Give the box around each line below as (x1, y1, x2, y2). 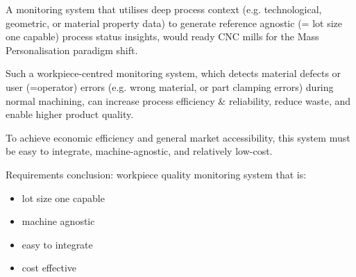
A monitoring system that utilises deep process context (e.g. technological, (6, 2, 322, 16)
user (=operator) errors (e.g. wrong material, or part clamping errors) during (6, 79, 334, 94)
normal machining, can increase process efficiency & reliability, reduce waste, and (6, 93, 351, 108)
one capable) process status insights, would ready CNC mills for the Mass (6, 29, 319, 44)
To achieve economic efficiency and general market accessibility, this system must (6, 130, 350, 144)
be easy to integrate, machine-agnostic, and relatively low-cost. (6, 144, 273, 158)
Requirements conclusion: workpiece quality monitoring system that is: (6, 167, 307, 181)
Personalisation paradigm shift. (6, 42, 138, 57)
